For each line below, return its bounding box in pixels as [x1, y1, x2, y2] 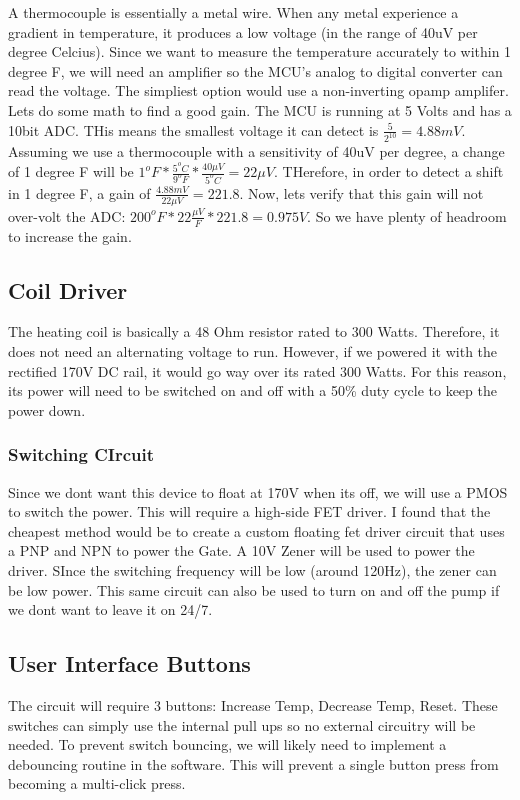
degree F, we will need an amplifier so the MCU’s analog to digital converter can [8, 60, 503, 81]
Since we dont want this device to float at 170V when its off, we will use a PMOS [8, 481, 508, 502]
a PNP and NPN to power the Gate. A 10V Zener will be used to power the [8, 540, 475, 561]
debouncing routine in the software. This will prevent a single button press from [8, 753, 499, 774]
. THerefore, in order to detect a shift [273, 161, 504, 182]
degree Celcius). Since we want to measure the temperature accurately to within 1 [8, 41, 512, 62]
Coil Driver [8, 274, 128, 305]
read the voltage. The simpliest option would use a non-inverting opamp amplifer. [8, 80, 509, 101]
